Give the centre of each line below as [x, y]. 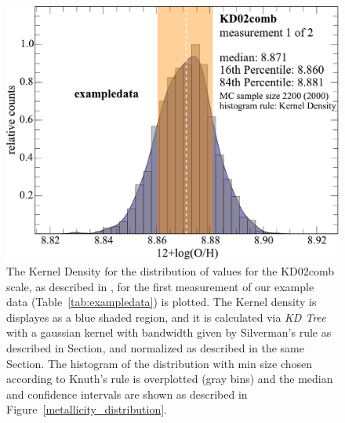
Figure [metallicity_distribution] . [87, 409]
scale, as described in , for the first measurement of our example [160, 286]
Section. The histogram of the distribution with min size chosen [160, 363]
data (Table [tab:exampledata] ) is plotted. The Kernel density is [162, 302]
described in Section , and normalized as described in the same [155, 347]
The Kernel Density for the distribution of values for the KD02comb [171, 270]
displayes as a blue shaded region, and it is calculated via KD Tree [166, 317]
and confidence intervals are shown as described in [127, 394]
